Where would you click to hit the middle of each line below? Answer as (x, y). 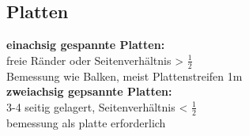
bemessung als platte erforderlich (86, 122)
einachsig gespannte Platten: (86, 45)
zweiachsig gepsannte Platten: (89, 91)
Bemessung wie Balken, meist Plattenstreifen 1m (124, 76)
